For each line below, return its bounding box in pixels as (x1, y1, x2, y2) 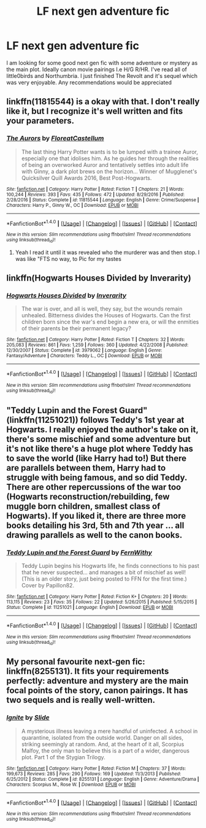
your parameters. (6, 115, 75, 126)
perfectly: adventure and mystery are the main (6, 676, 189, 686)
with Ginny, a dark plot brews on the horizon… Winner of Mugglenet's (21, 168, 197, 175)
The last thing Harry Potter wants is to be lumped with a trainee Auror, (21, 148, 198, 155)
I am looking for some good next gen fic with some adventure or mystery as (6, 59, 198, 66)
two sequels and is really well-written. (6, 695, 156, 705)
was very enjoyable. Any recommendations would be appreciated (6, 79, 172, 86)
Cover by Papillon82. (21, 581, 75, 589)
